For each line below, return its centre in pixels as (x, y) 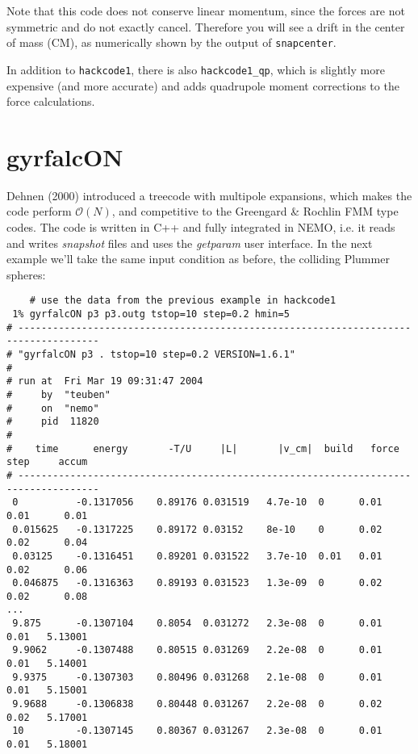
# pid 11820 (53, 422)
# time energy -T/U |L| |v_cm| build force (203, 448)
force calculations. (51, 101)
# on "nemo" (53, 408)
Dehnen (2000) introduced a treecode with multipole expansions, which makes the (209, 195)
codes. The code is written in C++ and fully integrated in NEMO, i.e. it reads (201, 227)
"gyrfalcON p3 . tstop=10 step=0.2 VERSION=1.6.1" (157, 354)
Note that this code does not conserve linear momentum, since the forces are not (206, 10)
